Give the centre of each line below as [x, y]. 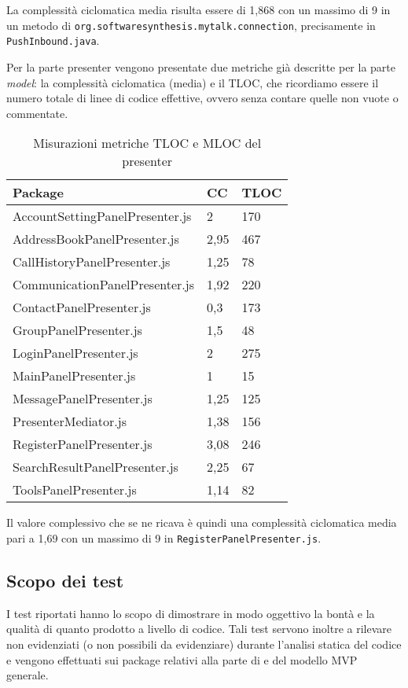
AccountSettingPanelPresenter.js [102, 216]
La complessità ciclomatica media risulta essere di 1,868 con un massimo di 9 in [198, 9]
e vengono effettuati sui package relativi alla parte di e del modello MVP [182, 659]
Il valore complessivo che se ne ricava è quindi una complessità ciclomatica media [202, 522]
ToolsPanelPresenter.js [75, 490]
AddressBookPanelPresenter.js [96, 239]
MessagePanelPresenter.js [83, 399]
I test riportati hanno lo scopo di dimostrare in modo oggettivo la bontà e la [191, 613]
